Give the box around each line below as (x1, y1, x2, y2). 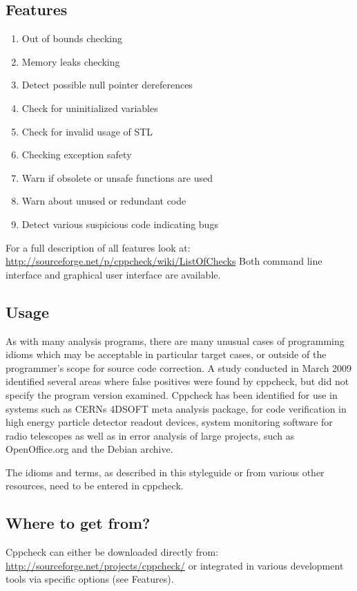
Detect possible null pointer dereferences (21, 77, 193, 92)
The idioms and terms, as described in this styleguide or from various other (6, 465, 325, 479)
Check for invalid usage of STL (21, 124, 153, 138)
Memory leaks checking (21, 54, 120, 68)
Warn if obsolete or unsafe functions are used (21, 170, 213, 185)
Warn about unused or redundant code (21, 194, 186, 208)
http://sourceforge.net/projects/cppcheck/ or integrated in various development (6, 558, 344, 572)
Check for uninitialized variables (21, 100, 158, 115)
